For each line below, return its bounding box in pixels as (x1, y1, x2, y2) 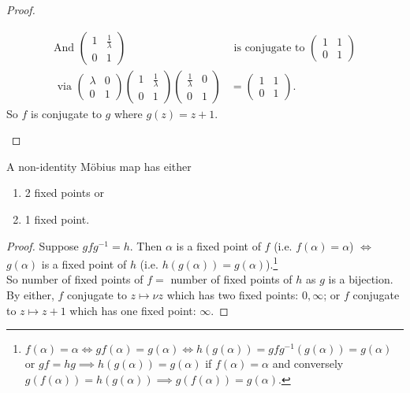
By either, (6, 287, 54, 303)
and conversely (272, 355, 344, 372)
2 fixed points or (24, 184, 104, 201)
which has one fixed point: (69, 302, 196, 318)
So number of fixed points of (6, 271, 143, 287)
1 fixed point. (24, 211, 90, 228)
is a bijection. (328, 271, 393, 287)
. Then (129, 237, 162, 254)
